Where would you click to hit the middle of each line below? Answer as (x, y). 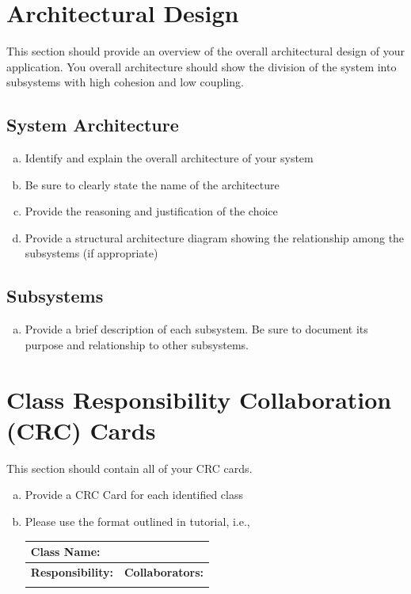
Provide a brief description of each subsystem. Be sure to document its (196, 329)
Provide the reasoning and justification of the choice (151, 211)
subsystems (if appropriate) (91, 253)
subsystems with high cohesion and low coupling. (125, 82)
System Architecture (93, 125)
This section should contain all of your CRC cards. (129, 468)
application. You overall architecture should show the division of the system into (202, 66)
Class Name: (65, 552)
